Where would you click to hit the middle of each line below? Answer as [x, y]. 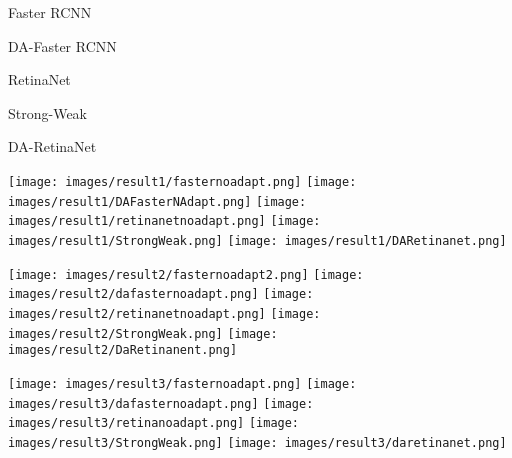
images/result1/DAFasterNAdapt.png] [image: [157, 201]
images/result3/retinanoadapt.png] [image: [154, 423]
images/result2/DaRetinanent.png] [123, 350]
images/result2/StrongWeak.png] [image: [143, 333]
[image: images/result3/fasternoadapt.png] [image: [182, 383]
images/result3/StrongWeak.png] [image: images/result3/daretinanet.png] [257, 442]
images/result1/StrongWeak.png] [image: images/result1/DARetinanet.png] [257, 240]
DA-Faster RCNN [62, 45]
